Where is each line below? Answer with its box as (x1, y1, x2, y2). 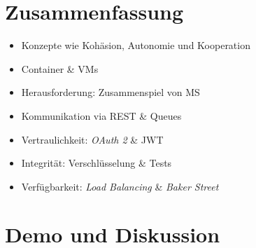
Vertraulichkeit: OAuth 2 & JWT (21, 132, 164, 146)
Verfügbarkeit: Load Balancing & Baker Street (21, 179, 219, 193)
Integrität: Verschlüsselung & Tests (21, 156, 172, 170)
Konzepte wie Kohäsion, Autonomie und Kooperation (21, 38, 250, 53)
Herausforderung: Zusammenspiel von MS (21, 85, 200, 99)
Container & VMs (21, 61, 99, 76)
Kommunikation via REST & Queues (21, 108, 182, 123)
